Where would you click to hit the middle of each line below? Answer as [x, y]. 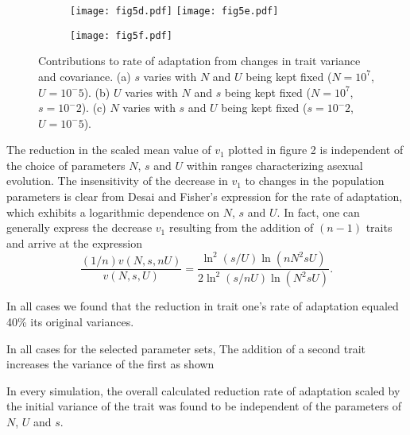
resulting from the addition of [241, 227]
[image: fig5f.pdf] [121, 35]
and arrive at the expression [74, 243]
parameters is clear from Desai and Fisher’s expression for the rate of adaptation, [205, 196]
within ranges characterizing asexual [275, 165]
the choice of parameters [66, 165]
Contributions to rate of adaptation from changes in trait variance [199, 61]
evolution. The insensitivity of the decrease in [117, 181]
